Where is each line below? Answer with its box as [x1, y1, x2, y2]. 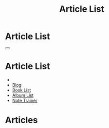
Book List [12, 87, 31, 93]
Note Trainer [12, 97, 37, 103]
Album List [12, 92, 34, 98]
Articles [5, 115, 38, 126]
